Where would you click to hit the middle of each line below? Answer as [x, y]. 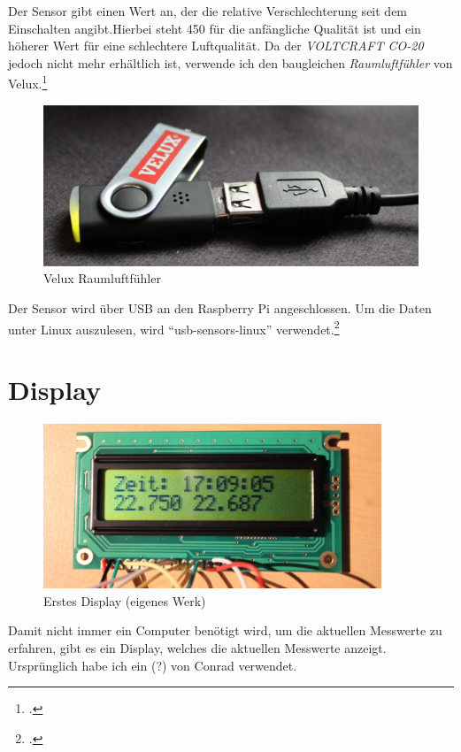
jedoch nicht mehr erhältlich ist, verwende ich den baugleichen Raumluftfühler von [230, 62]
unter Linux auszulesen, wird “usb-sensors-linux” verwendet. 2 [174, 327]
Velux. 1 [28, 82]
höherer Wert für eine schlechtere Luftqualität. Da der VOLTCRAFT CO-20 [216, 46]
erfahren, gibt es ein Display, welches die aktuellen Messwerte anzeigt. [197, 648]
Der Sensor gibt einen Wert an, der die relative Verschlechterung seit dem [208, 11]
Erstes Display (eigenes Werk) [125, 600]
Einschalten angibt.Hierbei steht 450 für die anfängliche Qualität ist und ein [215, 28]
